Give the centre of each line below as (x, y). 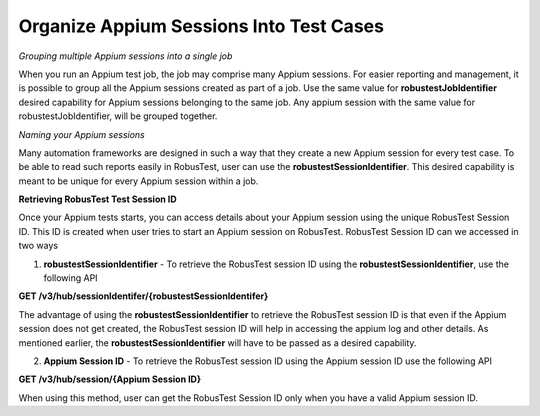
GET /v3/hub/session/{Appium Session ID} (110, 379)
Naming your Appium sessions (81, 134)
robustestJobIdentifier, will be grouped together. (118, 116)
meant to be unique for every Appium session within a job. (138, 181)
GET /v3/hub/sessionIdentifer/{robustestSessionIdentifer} (143, 296)
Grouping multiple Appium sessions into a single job (125, 56)
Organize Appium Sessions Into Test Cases (201, 26)
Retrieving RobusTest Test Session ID (97, 199)
